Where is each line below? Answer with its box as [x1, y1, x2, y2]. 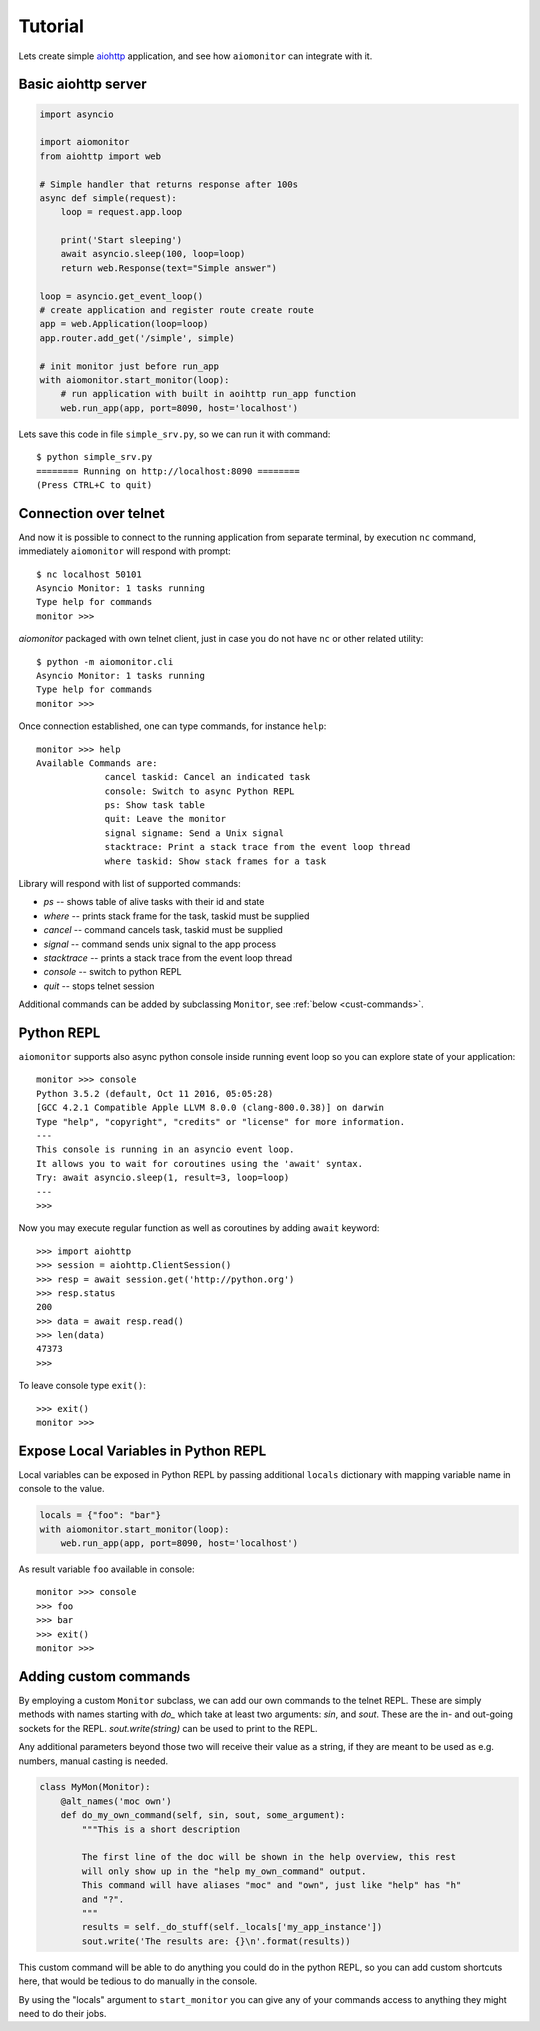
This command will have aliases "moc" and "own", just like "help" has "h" [81, 1880, 462, 1891]
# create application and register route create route [39, 305, 314, 316]
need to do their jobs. [18, 2007, 107, 2019]
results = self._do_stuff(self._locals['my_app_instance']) [81, 1921, 383, 1933]
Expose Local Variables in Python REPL [18, 1442, 267, 1459]
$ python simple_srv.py [36, 451, 153, 463]
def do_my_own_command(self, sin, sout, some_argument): [60, 1810, 346, 1821]
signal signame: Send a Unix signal [104, 827, 285, 839]
